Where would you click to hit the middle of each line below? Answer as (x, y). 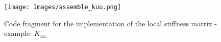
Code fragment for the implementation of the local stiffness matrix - (110, 23)
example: (18, 33)
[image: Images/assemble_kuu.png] (63, 7)
